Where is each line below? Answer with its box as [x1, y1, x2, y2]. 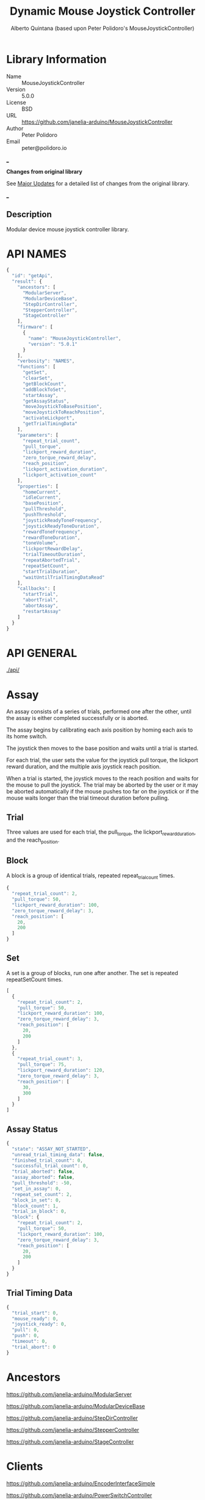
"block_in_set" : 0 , [12, 1197, 62, 1203]
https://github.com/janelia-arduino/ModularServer [6, 1390, 132, 1398]
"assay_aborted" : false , [12, 1175, 75, 1181]
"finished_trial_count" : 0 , [12, 1157, 84, 1164]
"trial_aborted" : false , [12, 1168, 75, 1175]
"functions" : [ [17, 364, 56, 370]
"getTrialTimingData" [22, 421, 78, 427]
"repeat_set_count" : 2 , [12, 1191, 72, 1197]
